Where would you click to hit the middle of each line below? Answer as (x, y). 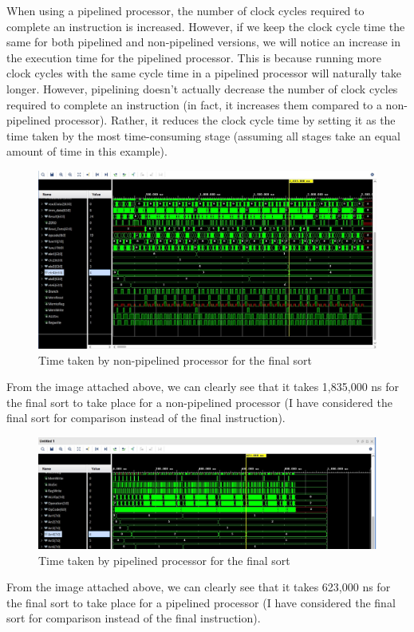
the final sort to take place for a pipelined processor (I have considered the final (201, 602)
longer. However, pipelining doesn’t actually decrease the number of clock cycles (202, 88)
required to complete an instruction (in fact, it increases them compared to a (194, 104)
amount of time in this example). (87, 151)
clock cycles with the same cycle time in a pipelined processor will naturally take (204, 73)
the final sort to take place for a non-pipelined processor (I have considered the (199, 402)
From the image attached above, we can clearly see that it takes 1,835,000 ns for (203, 387)
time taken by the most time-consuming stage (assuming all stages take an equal (203, 135)
